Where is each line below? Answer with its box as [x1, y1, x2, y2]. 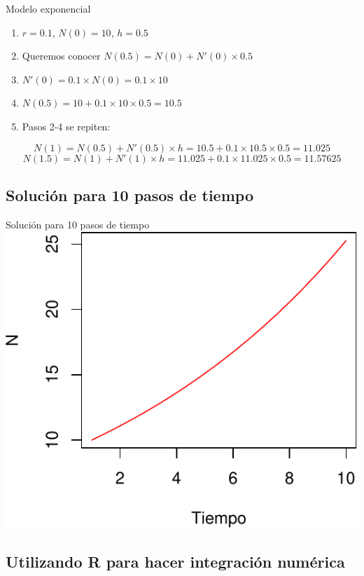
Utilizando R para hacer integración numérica [6, 550, 345, 572]
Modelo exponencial [6, 1, 91, 15]
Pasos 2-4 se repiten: [22, 118, 111, 133]
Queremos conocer [22, 48, 101, 63]
